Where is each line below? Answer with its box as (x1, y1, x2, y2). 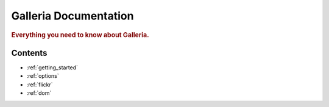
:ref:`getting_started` (26, 64, 79, 71)
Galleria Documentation (11, 9, 134, 22)
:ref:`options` (26, 72, 59, 80)
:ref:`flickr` (26, 81, 53, 88)
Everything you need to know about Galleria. (11, 30, 149, 39)
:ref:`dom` (26, 89, 52, 97)
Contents (11, 47, 48, 58)
